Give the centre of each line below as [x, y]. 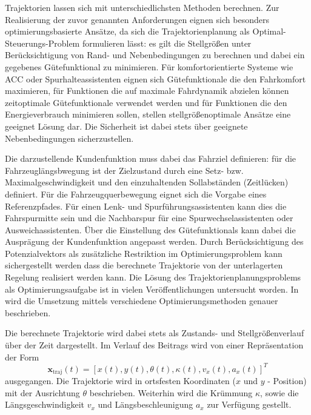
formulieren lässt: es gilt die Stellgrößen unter [167, 43]
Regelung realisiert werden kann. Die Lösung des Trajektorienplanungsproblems [153, 277]
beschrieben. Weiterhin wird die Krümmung [171, 392]
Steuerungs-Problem [42, 43]
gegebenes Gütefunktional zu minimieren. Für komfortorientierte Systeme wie [149, 66]
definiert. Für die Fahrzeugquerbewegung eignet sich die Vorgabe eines [136, 194]
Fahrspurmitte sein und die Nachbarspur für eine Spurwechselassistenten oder [149, 218]
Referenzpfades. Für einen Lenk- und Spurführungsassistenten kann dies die [146, 206]
